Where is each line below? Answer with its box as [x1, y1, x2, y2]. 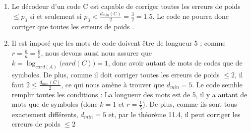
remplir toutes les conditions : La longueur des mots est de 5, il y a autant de [11, 89, 248, 99]
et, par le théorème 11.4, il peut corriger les [108, 109, 241, 119]
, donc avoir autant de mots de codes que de [108, 58, 243, 68]
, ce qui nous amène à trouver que [61, 79, 165, 89]
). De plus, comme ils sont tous [142, 99, 237, 109]
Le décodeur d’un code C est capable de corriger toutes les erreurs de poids [11, 1, 241, 11]
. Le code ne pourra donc [152, 10, 229, 21]
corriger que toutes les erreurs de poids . [11, 21, 134, 31]
